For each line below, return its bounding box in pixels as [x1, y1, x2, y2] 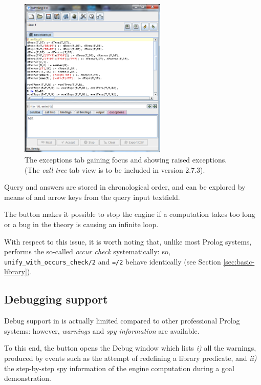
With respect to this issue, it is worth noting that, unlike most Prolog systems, [4, 236, 252, 247]
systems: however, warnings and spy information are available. [4, 325, 200, 336]
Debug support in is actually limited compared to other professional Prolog [4, 315, 240, 326]
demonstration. [4, 373, 51, 383]
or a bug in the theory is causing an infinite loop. [4, 219, 159, 230]
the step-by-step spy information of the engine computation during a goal [4, 362, 234, 373]
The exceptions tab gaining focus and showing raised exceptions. [25, 154, 227, 165]
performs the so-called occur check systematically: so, [4, 246, 170, 257]
